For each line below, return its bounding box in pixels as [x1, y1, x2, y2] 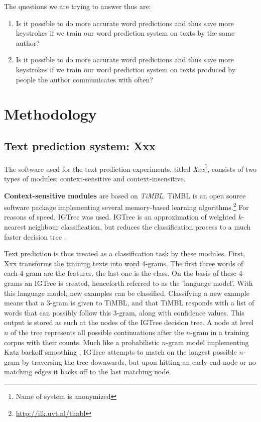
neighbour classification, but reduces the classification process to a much [28, 222, 251, 232]
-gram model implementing [166, 337, 249, 347]
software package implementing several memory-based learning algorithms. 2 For [4, 200, 249, 212]
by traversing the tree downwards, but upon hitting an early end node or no [22, 356, 256, 367]
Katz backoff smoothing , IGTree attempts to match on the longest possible [4, 347, 237, 357]
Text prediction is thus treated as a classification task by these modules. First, [4, 248, 245, 259]
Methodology [4, 103, 97, 124]
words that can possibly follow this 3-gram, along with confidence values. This [4, 307, 244, 318]
